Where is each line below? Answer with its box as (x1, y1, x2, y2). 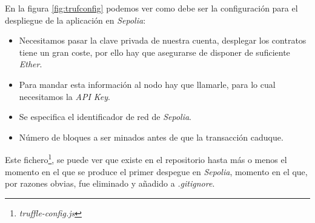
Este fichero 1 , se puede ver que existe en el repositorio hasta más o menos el (5, 151, 287, 165)
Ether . (19, 58, 42, 70)
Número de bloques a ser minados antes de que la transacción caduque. (19, 130, 283, 143)
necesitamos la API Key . (19, 90, 110, 102)
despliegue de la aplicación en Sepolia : (5, 13, 146, 26)
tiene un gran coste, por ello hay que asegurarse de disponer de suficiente (19, 45, 290, 58)
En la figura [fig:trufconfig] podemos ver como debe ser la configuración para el (5, 2, 298, 14)
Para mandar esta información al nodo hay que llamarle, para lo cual (19, 78, 276, 90)
